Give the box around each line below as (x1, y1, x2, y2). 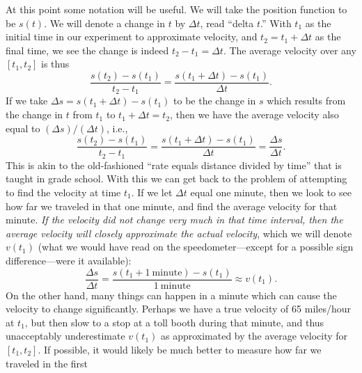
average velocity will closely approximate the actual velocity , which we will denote (6, 225, 352, 240)
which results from (267, 93, 346, 108)
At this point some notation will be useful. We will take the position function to (6, 2, 347, 16)
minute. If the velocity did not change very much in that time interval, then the (6, 212, 343, 227)
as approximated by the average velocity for (160, 328, 348, 343)
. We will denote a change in (44, 15, 165, 30)
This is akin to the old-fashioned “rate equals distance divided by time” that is (6, 157, 342, 172)
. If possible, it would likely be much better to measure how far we (38, 342, 322, 356)
